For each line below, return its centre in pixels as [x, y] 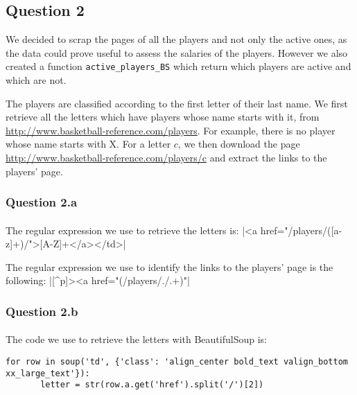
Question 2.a [42, 202]
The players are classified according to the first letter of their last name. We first [177, 103]
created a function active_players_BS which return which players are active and [178, 66]
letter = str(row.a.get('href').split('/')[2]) [152, 385]
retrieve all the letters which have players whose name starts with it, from [163, 117]
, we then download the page [239, 144]
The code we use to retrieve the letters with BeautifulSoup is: [136, 339]
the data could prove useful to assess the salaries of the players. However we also [177, 52]
